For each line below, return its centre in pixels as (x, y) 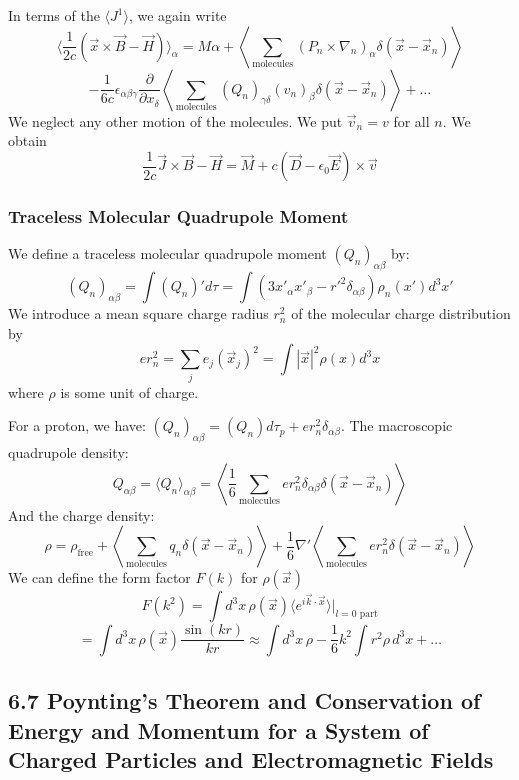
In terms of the (54, 15)
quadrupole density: (68, 452)
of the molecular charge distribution (401, 313)
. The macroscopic (396, 425)
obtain (27, 140)
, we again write (177, 15)
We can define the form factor (99, 577)
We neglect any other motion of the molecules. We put (175, 120)
